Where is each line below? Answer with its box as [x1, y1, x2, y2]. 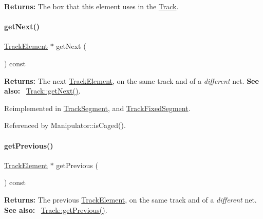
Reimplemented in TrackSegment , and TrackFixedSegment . [4, 102, 191, 113]
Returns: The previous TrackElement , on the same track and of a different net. [4, 194, 257, 205]
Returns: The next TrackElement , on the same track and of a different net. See [4, 75, 259, 86]
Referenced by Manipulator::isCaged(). [4, 120, 126, 131]
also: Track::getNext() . [4, 85, 81, 96]
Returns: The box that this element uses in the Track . [4, 1, 179, 11]
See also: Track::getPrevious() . [4, 204, 107, 215]
